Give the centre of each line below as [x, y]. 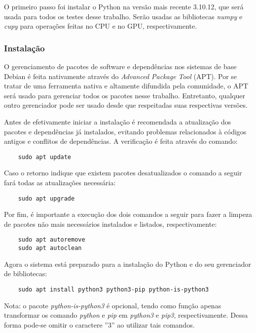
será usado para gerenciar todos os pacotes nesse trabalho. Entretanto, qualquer [125, 95]
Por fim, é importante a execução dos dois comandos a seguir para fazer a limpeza [128, 214]
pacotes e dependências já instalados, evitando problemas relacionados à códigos [125, 131]
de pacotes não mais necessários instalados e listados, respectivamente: [110, 224]
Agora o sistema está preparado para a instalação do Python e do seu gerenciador [128, 264]
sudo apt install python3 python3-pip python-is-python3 [113, 289]
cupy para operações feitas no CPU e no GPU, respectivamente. [101, 26]
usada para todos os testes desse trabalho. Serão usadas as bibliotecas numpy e [123, 16]
